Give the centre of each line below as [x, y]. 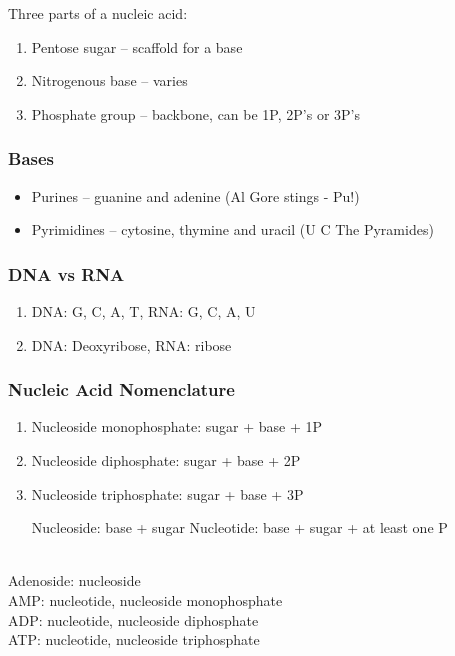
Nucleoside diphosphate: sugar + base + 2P [166, 460]
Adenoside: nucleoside [74, 580]
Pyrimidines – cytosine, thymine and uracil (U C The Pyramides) [232, 229]
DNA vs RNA [66, 273]
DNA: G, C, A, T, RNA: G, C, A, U [143, 311]
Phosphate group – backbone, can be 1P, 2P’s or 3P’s [195, 113]
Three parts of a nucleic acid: [98, 13]
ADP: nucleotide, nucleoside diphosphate [133, 619]
